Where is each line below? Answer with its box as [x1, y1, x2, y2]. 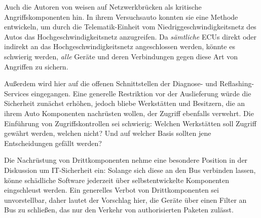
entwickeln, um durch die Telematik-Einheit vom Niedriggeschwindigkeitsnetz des [4, 21, 256, 32]
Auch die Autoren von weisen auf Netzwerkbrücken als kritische [4, 2, 202, 12]
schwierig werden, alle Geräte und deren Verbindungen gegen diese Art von [4, 51, 238, 61]
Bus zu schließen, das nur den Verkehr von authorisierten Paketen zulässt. [4, 204, 234, 215]
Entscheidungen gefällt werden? [4, 137, 102, 148]
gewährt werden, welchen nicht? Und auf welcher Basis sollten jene [4, 128, 211, 138]
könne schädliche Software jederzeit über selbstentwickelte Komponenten [4, 174, 230, 185]
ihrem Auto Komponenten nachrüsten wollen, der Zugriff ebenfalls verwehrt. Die [4, 107, 254, 118]
